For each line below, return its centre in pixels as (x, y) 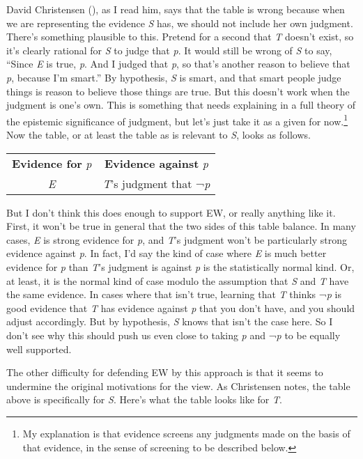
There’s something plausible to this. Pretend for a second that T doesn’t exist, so (180, 37)
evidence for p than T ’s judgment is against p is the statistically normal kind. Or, (180, 266)
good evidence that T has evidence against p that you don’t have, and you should (181, 308)
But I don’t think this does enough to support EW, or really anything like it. (171, 212)
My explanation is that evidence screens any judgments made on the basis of (186, 433)
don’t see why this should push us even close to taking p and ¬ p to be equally (173, 335)
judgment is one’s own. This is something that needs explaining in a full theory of (181, 105)
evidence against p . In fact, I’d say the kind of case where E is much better (167, 253)
